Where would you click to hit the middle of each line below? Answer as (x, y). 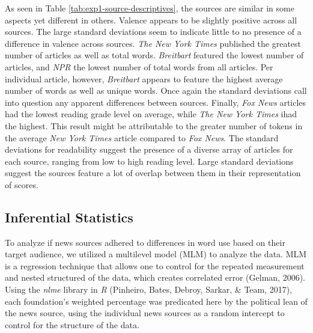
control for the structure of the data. (72, 324)
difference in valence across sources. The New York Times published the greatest (153, 43)
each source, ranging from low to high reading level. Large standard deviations (149, 161)
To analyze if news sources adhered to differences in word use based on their (145, 242)
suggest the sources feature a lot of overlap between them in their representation (153, 173)
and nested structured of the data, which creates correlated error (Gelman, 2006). (155, 277)
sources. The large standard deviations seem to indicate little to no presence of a (153, 32)
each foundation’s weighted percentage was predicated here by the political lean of (156, 301)
